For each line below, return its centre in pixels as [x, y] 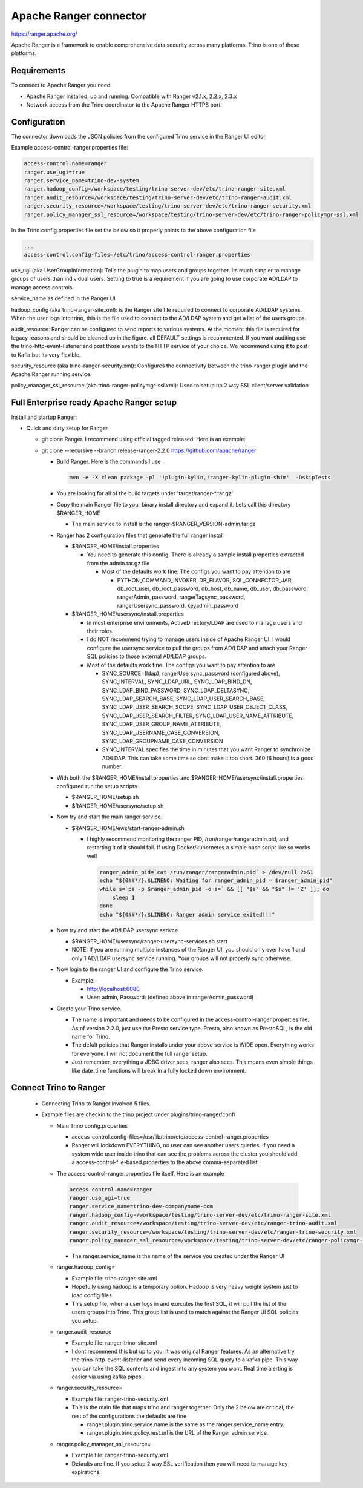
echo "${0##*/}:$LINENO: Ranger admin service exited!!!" [187, 914]
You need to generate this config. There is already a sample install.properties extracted [195, 555]
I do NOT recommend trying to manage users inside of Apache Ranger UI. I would [188, 639]
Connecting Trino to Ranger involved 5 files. [96, 1103]
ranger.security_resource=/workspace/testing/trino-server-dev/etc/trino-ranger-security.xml [168, 206]
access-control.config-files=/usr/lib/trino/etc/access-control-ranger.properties [170, 1137]
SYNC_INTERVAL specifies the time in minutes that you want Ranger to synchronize [206, 749]
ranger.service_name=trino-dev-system [81, 181]
